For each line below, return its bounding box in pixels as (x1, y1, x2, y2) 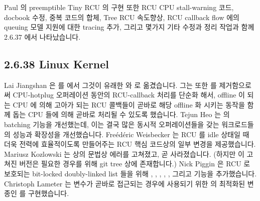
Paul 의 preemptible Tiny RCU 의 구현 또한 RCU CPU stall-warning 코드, (4, 2, 234, 12)
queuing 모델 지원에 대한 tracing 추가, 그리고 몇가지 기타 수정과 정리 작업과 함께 (4, 22, 254, 32)
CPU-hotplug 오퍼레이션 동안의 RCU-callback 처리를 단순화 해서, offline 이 (13, 89, 245, 100)
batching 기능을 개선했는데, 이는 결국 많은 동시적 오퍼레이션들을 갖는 (4, 119, 219, 129)
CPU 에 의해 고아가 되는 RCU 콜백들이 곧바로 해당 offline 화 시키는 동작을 (13, 99, 245, 110)
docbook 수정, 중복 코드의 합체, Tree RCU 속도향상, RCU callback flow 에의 (4, 12, 239, 22)
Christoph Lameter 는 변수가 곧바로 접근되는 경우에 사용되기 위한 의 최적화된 (4, 178, 245, 188)
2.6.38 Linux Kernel (4, 56, 109, 71)
